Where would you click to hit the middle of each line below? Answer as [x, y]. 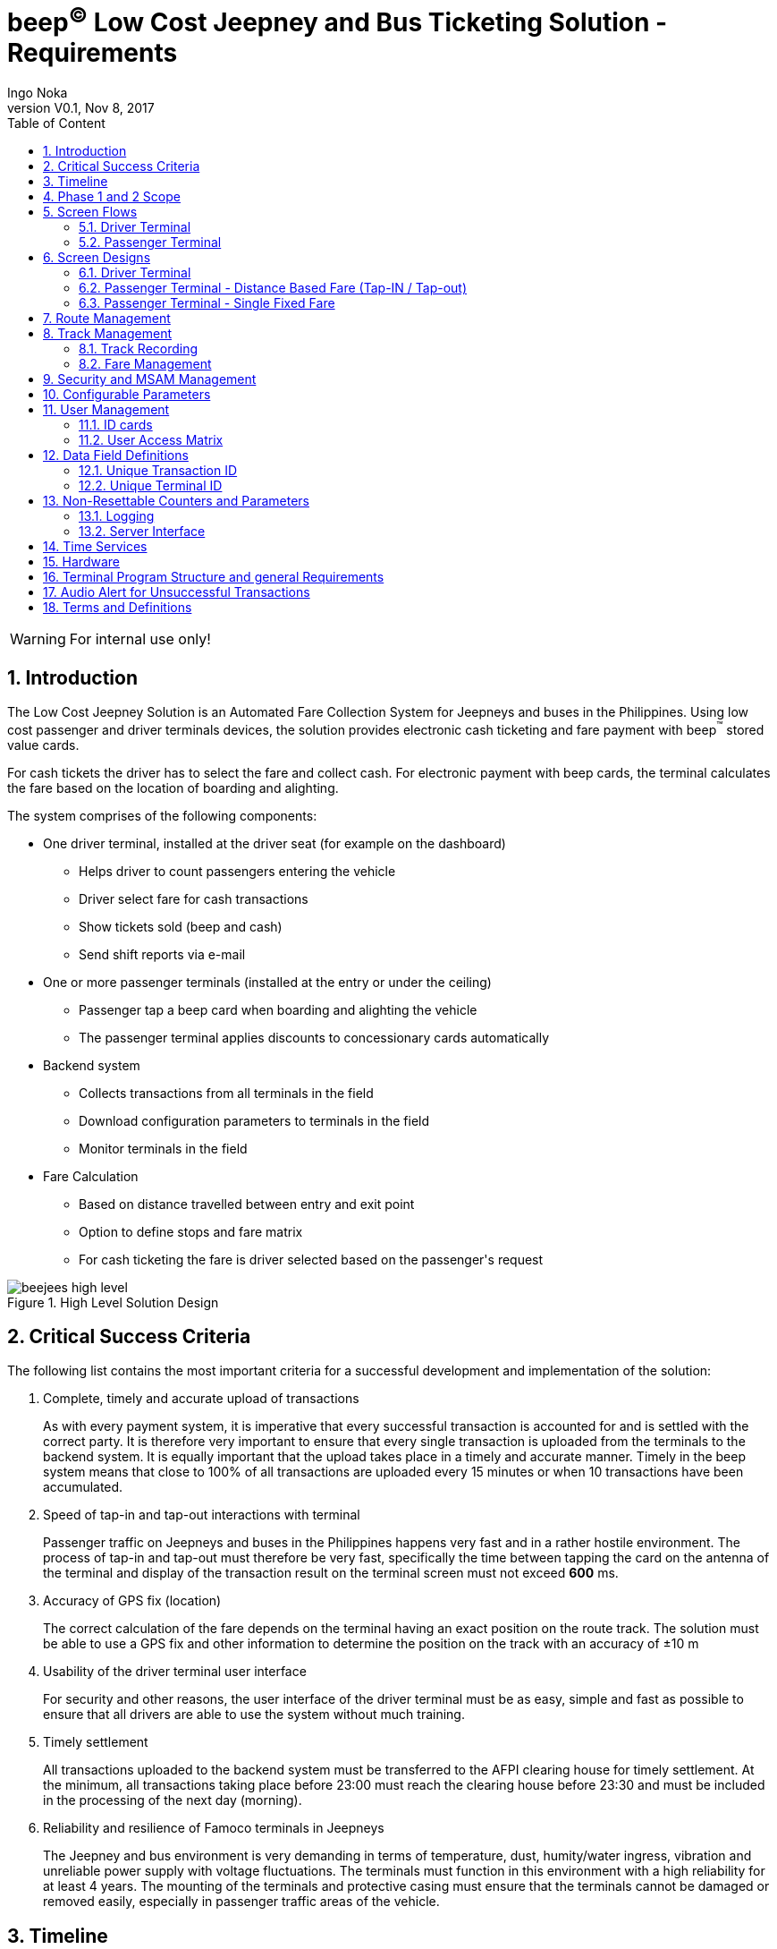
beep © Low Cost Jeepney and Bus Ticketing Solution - [338, 20]
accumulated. [83, 1487]
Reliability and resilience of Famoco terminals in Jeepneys [214, 1828]
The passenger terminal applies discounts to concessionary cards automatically [314, 1037]
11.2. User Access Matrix [151, 440]
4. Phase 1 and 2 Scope [112, 197]
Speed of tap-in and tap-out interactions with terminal [202, 1515]
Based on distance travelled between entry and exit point [247, 1204]
